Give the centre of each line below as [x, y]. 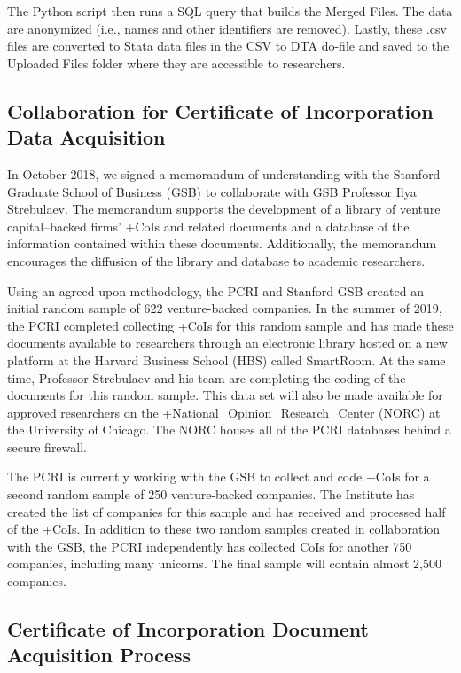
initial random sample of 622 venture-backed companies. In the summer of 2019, [225, 308]
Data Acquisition [86, 137]
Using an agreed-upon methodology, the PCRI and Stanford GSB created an [215, 290]
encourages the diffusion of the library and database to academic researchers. [216, 260]
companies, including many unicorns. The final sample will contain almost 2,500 [224, 563]
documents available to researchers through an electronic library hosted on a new [227, 343]
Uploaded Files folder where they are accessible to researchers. [176, 63]
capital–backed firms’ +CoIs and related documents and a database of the [208, 226]
